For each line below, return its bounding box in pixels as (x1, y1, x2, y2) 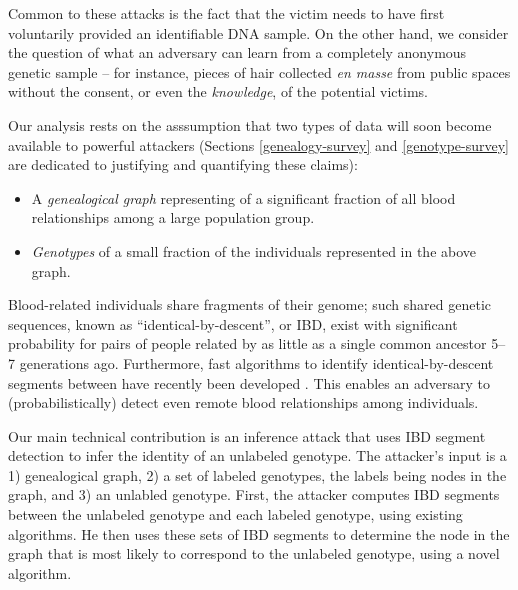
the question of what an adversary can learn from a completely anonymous (8, 42, 467, 63)
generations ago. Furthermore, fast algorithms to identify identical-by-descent (19, 352, 494, 373)
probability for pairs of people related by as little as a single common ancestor (8, 333, 487, 354)
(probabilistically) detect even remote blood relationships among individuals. (8, 392, 479, 413)
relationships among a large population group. (31, 207, 315, 228)
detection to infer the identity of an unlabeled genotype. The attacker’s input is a (8, 445, 507, 466)
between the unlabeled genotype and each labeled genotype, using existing (8, 504, 463, 525)
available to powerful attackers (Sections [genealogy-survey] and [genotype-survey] (8, 134, 509, 155)
